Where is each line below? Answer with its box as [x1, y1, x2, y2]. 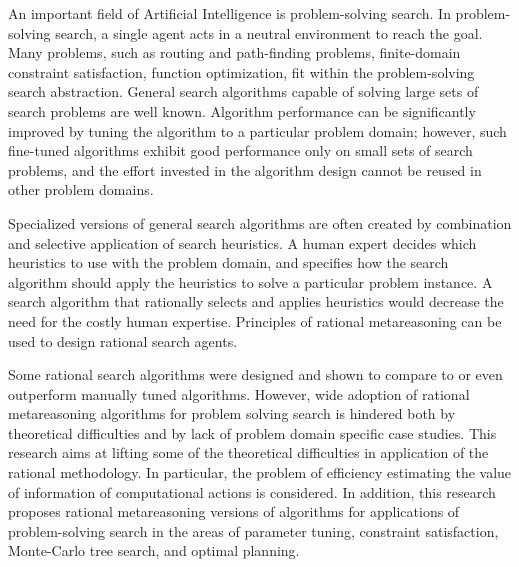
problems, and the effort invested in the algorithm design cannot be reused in [8, 159, 482, 180]
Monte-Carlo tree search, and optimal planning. [8, 540, 300, 561]
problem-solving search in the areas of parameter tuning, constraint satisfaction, [8, 520, 499, 541]
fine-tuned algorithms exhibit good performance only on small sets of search [8, 140, 473, 161]
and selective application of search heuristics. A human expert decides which [8, 232, 477, 253]
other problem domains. [8, 179, 154, 200]
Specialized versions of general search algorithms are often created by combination [8, 212, 512, 233]
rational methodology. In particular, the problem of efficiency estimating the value [8, 462, 512, 483]
